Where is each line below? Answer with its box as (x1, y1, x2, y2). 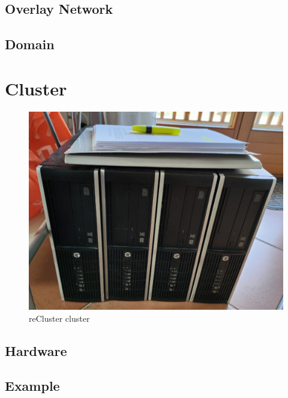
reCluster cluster (29, 312, 90, 324)
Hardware (5, 341, 67, 360)
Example (5, 376, 60, 395)
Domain (5, 35, 55, 53)
